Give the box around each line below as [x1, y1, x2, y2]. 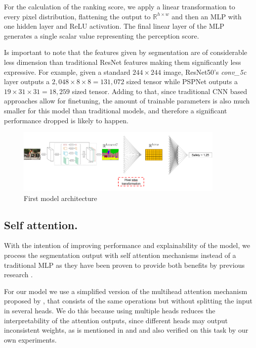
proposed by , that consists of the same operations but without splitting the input [4, 296, 253, 306]
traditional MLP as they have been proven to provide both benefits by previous [4, 259, 245, 270]
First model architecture [24, 193, 97, 203]
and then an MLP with [171, 11, 242, 21]
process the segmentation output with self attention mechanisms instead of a [4, 249, 236, 260]
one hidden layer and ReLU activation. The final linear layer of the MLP [4, 21, 224, 31]
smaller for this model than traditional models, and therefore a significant [4, 105, 227, 115]
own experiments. [4, 334, 57, 345]
